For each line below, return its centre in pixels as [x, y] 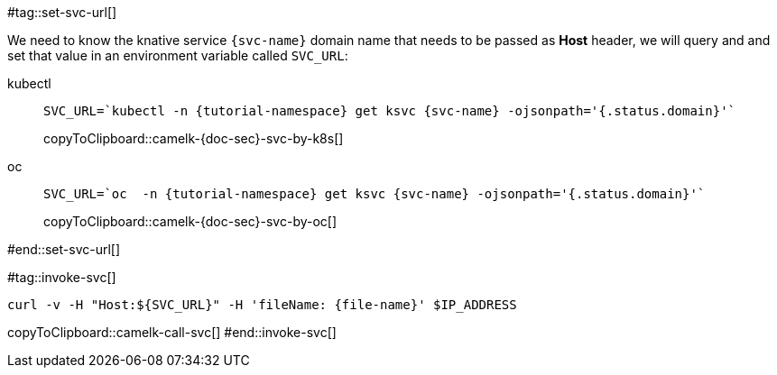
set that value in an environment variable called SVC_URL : [178, 55]
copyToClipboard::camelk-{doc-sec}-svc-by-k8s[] [194, 138]
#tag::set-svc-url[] [62, 12]
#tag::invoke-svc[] [62, 277]
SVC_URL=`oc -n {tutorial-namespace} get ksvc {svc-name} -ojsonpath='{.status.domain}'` [375, 194]
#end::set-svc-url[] [64, 249]
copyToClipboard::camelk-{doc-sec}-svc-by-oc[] [190, 221]
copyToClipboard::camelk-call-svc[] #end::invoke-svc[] [172, 332]
